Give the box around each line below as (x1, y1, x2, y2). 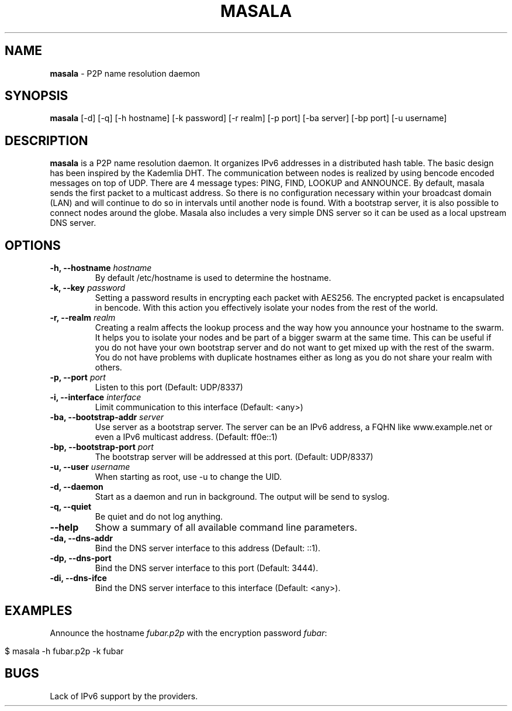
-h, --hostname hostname (50, 263, 152, 273)
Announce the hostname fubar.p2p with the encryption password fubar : (50, 627, 327, 638)
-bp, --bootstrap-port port (50, 442, 154, 452)
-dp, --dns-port (50, 553, 112, 564)
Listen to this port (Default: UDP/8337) (95, 382, 243, 393)
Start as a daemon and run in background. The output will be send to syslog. (95, 492, 390, 502)
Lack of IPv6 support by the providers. (50, 691, 198, 701)
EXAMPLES (5, 603, 72, 618)
